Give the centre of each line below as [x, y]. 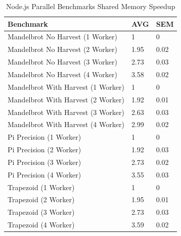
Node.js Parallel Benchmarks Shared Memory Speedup [91, 6]
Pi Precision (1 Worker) [44, 137]
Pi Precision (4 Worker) [44, 174]
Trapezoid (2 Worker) [41, 199]
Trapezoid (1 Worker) [41, 187]
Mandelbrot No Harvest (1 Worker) [62, 37]
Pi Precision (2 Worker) [44, 150]
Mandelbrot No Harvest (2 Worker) [62, 49]
